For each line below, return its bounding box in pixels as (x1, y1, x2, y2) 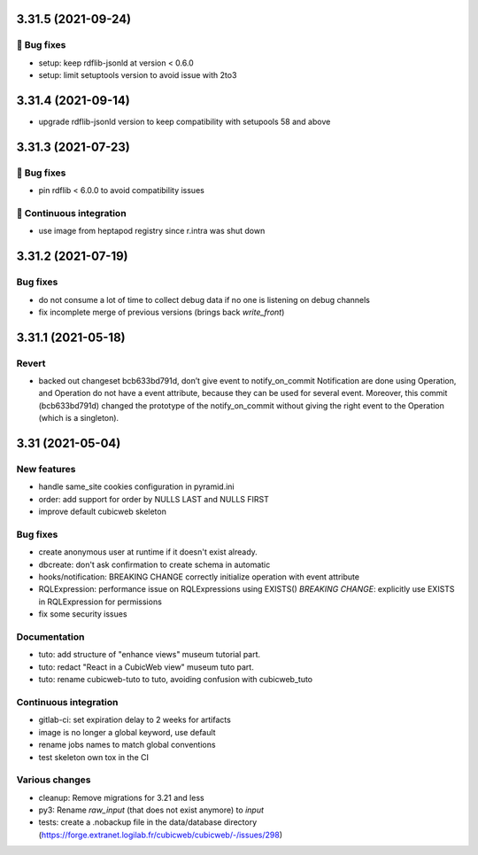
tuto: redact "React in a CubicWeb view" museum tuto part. (38, 661, 254, 672)
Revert (16, 357, 46, 369)
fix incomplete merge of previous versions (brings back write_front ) (38, 307, 285, 317)
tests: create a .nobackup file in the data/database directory (38, 817, 258, 828)
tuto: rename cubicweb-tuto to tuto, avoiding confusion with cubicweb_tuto (38, 674, 313, 685)
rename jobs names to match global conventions (38, 740, 216, 750)
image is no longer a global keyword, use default (38, 727, 216, 737)
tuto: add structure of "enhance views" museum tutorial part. (38, 649, 261, 660)
